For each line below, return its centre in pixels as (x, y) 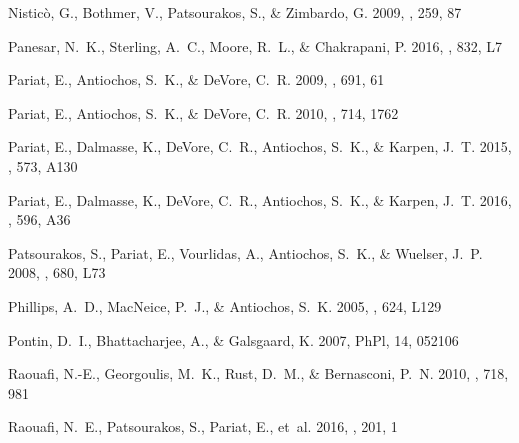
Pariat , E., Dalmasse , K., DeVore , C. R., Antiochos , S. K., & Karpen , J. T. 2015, (260, 146)
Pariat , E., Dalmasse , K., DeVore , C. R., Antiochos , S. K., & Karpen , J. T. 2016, (260, 199)
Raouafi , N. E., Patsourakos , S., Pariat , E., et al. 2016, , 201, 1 (203, 426)
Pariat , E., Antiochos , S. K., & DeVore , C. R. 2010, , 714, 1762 (203, 112)
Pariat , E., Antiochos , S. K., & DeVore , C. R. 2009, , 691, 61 (196, 79)
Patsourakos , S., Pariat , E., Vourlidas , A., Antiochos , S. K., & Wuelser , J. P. (245, 252)
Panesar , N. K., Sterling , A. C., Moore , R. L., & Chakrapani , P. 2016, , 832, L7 (255, 45)
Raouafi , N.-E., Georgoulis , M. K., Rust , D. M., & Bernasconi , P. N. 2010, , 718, (258, 373)
